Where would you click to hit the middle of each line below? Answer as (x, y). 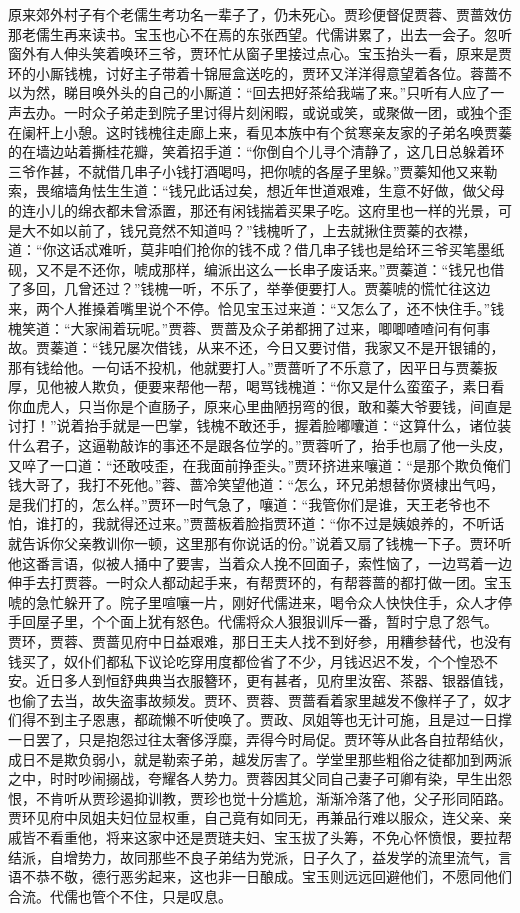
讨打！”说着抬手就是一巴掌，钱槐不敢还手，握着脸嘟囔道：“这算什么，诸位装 (260, 425)
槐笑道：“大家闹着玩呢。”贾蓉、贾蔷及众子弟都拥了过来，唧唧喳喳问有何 (242, 327)
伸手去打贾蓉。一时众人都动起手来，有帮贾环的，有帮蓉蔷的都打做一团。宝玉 (260, 582)
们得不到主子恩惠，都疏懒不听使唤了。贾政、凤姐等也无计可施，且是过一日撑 (260, 719)
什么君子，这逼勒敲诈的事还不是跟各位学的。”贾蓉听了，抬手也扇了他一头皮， (260, 445)
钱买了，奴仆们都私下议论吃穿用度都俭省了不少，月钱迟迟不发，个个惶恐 (246, 660)
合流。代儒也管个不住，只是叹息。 (120, 895)
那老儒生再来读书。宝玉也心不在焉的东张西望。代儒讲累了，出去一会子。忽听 (260, 33)
